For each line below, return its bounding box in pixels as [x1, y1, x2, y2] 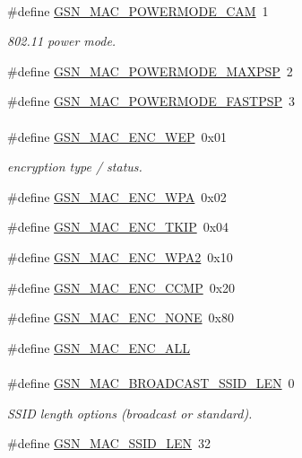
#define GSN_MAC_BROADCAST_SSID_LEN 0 [7, 373, 295, 392]
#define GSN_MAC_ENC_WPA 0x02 [7, 187, 227, 206]
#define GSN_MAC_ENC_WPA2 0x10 [7, 247, 233, 266]
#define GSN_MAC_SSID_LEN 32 [7, 434, 211, 453]
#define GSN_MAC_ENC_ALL [7, 338, 191, 357]
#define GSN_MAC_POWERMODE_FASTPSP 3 [7, 92, 295, 110]
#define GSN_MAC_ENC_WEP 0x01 [7, 127, 227, 145]
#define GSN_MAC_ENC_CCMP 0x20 [7, 277, 236, 296]
